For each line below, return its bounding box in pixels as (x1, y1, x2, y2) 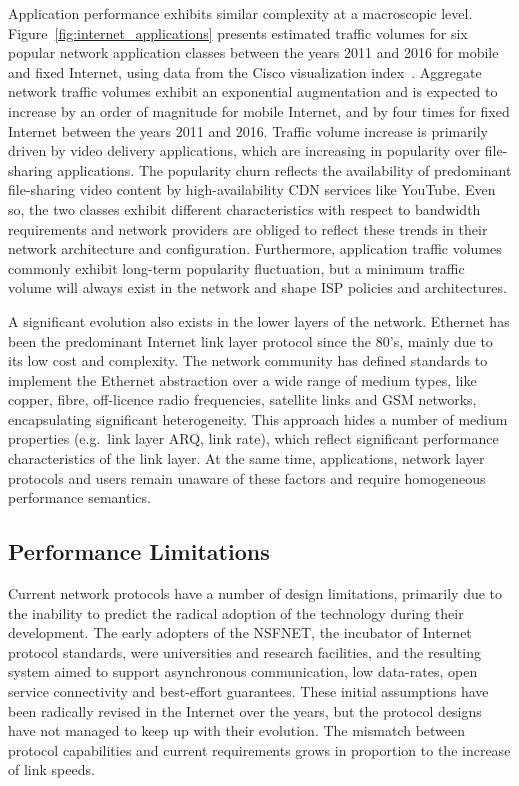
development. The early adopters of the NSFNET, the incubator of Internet (8, 622, 472, 643)
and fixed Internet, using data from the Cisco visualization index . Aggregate (8, 61, 482, 82)
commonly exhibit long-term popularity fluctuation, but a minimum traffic (8, 257, 465, 278)
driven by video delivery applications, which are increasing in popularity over (8, 140, 481, 161)
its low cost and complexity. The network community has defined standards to (8, 350, 488, 371)
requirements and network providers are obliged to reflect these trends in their (8, 218, 488, 239)
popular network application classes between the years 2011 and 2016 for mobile (8, 42, 499, 63)
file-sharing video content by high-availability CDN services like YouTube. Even (8, 179, 496, 200)
